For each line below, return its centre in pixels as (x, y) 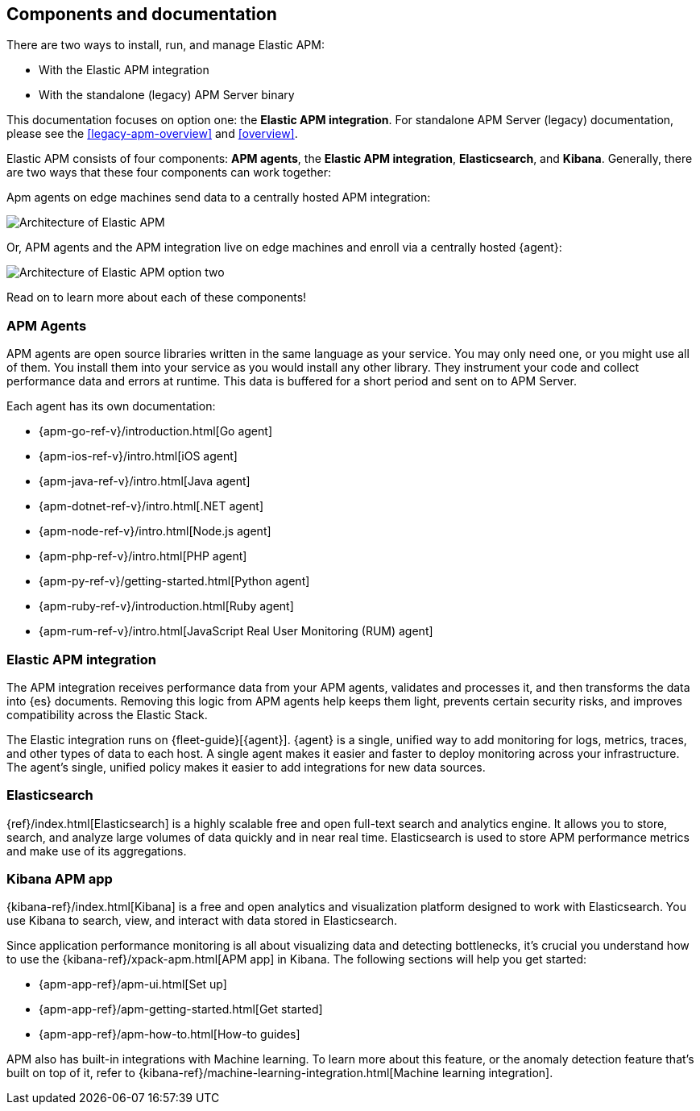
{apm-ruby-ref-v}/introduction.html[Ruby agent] (166, 606)
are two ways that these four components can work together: (169, 173)
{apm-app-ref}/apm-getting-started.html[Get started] (181, 1009)
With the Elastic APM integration (124, 70)
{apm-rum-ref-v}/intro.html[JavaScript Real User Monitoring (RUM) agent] (236, 631)
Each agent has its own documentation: (111, 406)
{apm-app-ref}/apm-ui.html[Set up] (133, 984)
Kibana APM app (60, 879)
